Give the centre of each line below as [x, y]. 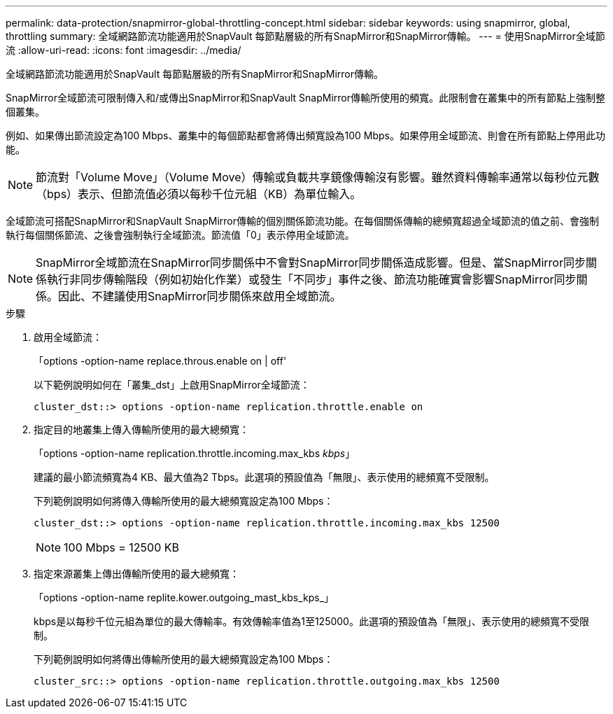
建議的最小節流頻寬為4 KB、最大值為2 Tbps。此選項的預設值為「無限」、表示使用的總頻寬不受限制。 [264, 477]
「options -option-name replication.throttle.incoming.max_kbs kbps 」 [195, 453]
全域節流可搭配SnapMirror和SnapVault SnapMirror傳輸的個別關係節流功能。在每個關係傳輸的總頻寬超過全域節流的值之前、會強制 [303, 221]
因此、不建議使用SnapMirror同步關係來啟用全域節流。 [200, 296]
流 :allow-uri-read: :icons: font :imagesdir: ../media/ [124, 50]
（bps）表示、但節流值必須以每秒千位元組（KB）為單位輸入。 [199, 194]
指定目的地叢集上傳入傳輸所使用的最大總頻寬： [141, 429]
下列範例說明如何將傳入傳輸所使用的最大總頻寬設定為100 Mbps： [184, 501]
